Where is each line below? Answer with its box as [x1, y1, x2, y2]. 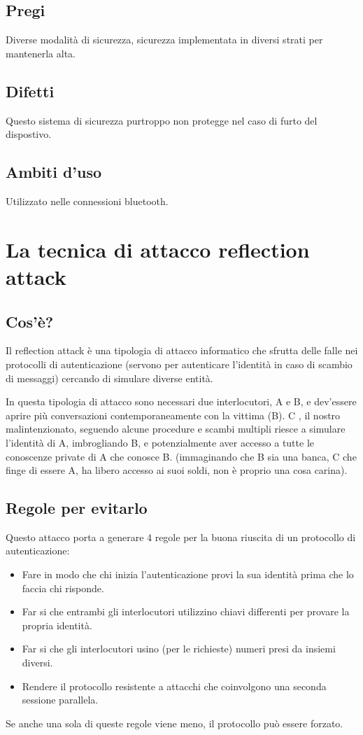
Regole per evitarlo [6, 497, 148, 519]
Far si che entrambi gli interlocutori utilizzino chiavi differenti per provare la [22, 604, 350, 619]
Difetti [6, 80, 55, 101]
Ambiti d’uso [6, 161, 102, 183]
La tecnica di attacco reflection [6, 234, 310, 263]
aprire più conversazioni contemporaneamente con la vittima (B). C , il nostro [6, 407, 341, 422]
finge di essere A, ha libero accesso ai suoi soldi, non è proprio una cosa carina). [6, 463, 348, 477]
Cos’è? [6, 310, 54, 332]
